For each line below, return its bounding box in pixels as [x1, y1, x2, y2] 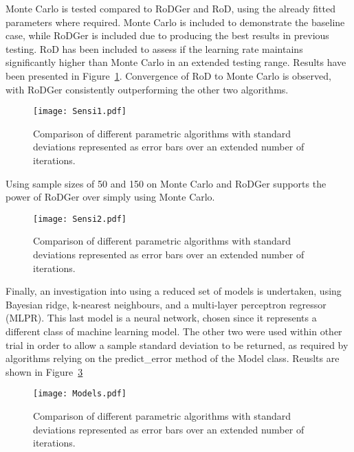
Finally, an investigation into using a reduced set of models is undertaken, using [5, 284, 342, 298]
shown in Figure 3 [5, 364, 83, 378]
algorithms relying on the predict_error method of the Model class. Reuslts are [5, 351, 340, 365]
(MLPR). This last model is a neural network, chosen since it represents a [5, 310, 317, 325]
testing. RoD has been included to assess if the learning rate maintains [5, 41, 303, 56]
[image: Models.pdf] [33, 389, 127, 399]
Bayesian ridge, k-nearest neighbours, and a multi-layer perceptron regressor [5, 297, 327, 311]
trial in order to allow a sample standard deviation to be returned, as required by [5, 337, 349, 352]
